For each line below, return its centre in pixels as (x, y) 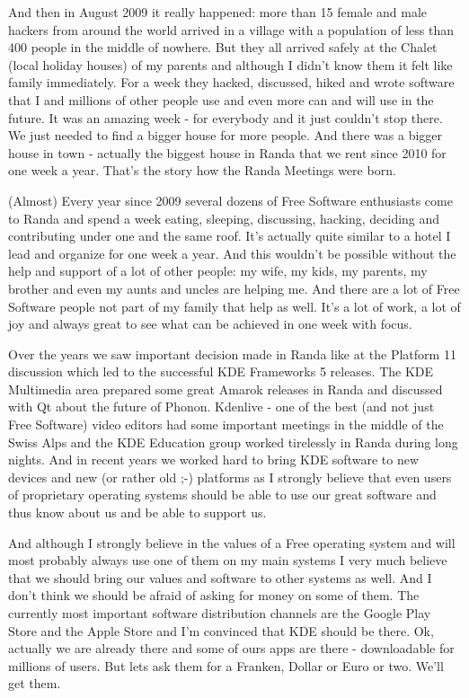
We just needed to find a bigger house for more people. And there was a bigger (226, 135)
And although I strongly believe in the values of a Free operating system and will (232, 542)
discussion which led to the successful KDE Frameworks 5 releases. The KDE (221, 371)
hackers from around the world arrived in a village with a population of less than (231, 29)
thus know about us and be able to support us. (137, 512)
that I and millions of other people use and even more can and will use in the (221, 99)
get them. (35, 683)
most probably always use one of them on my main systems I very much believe (228, 560)
